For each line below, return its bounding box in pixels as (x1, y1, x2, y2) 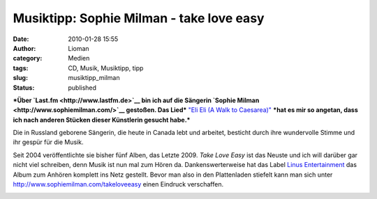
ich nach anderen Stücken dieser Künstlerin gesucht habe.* (13, 116, 191, 124)
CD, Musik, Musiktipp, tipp (68, 63, 144, 72)
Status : (13, 83, 35, 92)
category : (13, 54, 43, 63)
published (68, 83, 97, 92)
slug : (13, 74, 28, 82)
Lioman (68, 44, 90, 52)
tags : (13, 63, 29, 72)
